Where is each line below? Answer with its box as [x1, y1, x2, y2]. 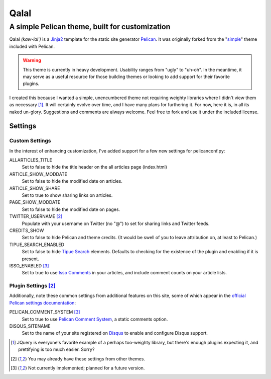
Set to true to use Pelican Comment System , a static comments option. [22, 316, 168, 322]
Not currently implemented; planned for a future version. [28, 365, 145, 371]
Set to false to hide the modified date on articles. [22, 178, 122, 184]
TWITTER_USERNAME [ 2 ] [9, 213, 63, 219]
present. [22, 256, 40, 262]
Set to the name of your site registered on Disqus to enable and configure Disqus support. [22, 330, 208, 336]
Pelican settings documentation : [9, 299, 76, 306]
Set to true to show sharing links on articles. [22, 192, 113, 198]
